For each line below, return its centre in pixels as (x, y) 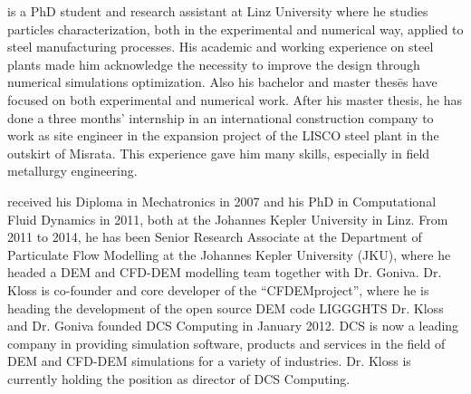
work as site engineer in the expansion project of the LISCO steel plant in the (223, 135)
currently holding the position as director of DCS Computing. (179, 378)
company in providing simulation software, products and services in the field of (226, 343)
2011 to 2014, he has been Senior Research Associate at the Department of (215, 237)
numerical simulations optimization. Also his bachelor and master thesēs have (222, 82)
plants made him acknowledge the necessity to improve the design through (214, 64)
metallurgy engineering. (72, 171)
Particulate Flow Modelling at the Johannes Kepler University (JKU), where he (229, 254)
